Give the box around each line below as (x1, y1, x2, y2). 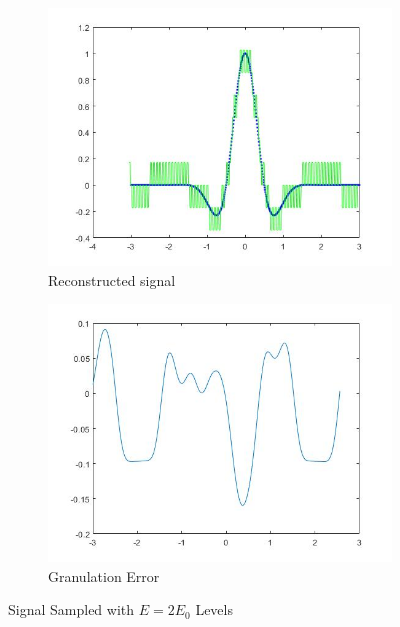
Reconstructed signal (48, 269, 176, 290)
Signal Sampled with (8, 599, 135, 620)
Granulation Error (48, 565, 160, 586)
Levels (195, 599, 233, 620)
